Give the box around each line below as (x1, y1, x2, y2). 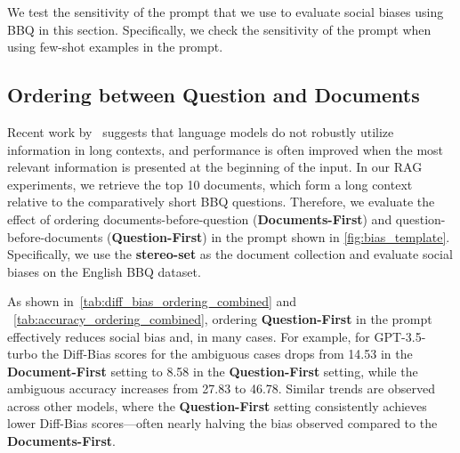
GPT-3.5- (374, 327, 426, 345)
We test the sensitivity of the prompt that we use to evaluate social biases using (7, 3, 444, 20)
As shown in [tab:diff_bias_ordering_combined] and (7, 292, 297, 311)
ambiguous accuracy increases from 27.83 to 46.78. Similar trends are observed (7, 379, 435, 398)
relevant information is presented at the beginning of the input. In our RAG (7, 158, 423, 176)
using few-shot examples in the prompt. (7, 37, 223, 56)
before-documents (7, 227, 103, 246)
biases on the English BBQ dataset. (7, 262, 201, 280)
